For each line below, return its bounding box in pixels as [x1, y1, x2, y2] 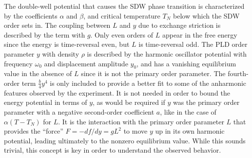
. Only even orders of [90, 29, 154, 39]
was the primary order [173, 97, 240, 107]
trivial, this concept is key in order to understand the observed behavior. [4, 145, 221, 155]
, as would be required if [93, 97, 165, 107]
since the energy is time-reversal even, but [4, 39, 130, 49]
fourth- [228, 68, 249, 79]
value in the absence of [4, 68, 72, 79]
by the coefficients [4, 10, 58, 20]
